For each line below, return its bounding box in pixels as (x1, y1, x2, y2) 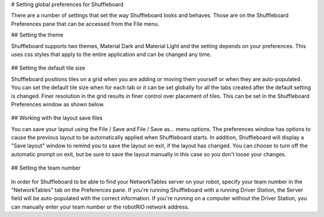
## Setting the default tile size (11, 64, 85, 72)
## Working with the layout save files (11, 114, 103, 121)
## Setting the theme (11, 31, 64, 38)
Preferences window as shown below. (11, 100, 105, 108)
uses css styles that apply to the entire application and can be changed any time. (11, 50, 212, 58)
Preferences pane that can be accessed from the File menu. (11, 20, 160, 27)
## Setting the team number (11, 164, 81, 171)
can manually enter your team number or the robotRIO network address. (11, 203, 190, 210)
